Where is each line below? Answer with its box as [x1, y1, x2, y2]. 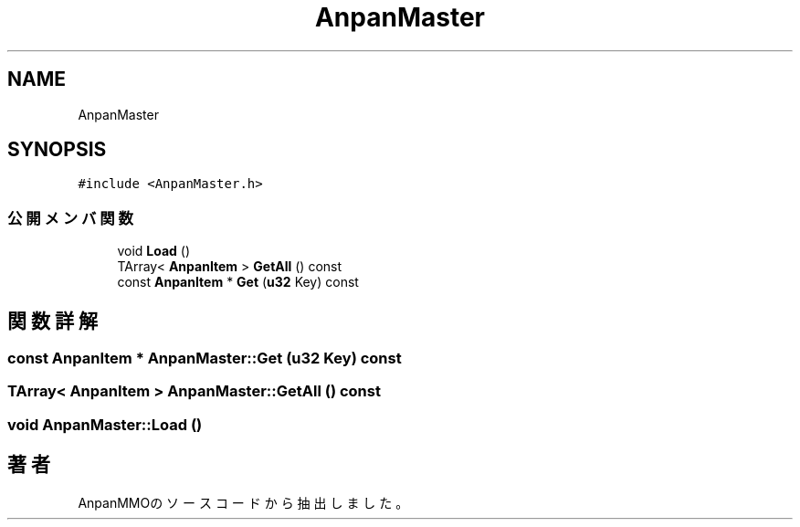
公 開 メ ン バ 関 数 [7, 208, 133, 227]
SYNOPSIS [7, 138, 107, 162]
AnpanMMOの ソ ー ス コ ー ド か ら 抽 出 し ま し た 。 [78, 494, 409, 511]
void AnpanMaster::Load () [7, 415, 203, 434]
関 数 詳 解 [7, 309, 98, 332]
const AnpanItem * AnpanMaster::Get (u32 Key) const [7, 349, 402, 368]
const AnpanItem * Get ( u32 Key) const [117, 274, 359, 290]
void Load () [117, 243, 191, 259]
